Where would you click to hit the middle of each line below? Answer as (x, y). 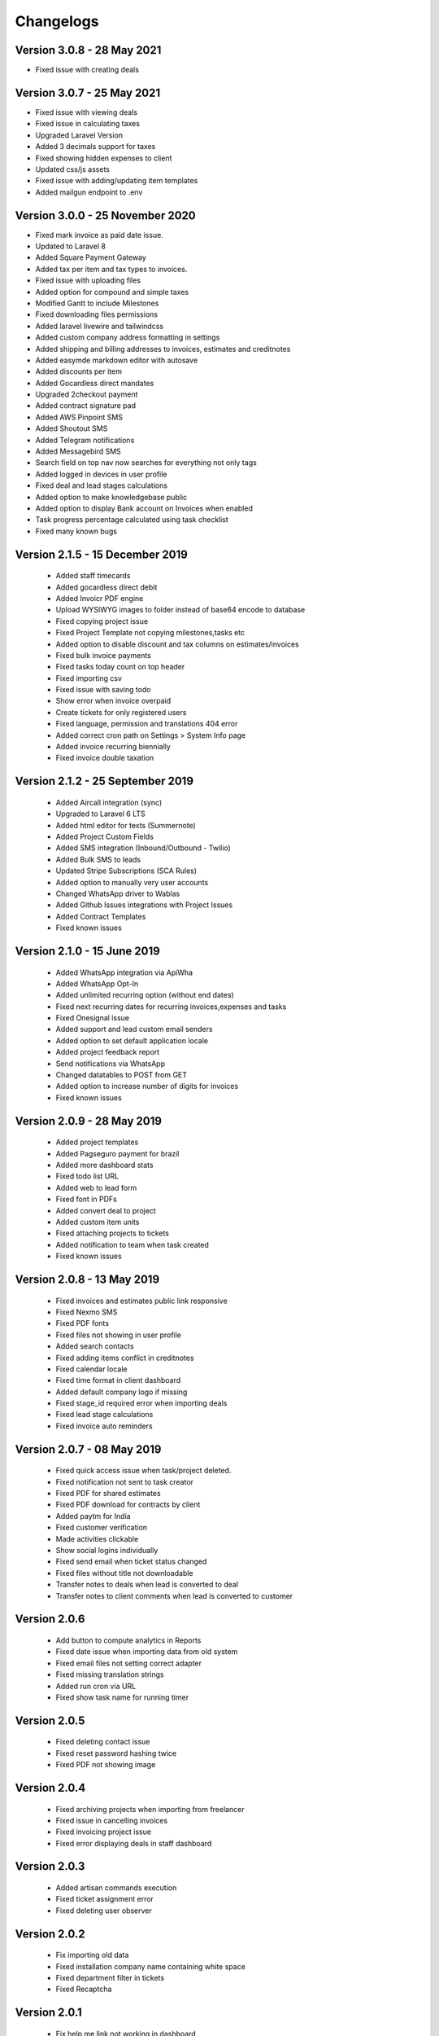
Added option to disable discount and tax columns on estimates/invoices (178, 644)
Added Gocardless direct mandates (95, 383)
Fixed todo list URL (87, 1176)
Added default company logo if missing (122, 1392)
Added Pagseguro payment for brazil (117, 1153)
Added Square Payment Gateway (91, 257)
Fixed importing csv (89, 678)
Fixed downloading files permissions (97, 314)
